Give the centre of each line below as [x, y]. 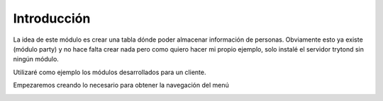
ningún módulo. [36, 59]
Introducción [52, 18]
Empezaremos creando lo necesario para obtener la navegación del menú [121, 85]
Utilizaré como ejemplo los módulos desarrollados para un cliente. [110, 72]
